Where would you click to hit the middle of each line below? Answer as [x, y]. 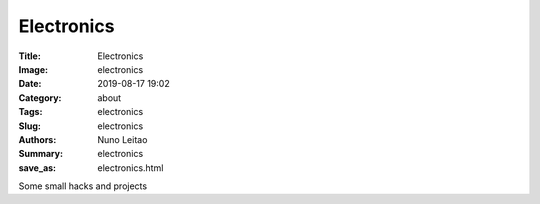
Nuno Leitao [122, 139]
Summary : [41, 154]
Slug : [30, 126]
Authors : [37, 139]
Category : [40, 97]
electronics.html [130, 167]
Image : [33, 69]
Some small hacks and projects [83, 186]
